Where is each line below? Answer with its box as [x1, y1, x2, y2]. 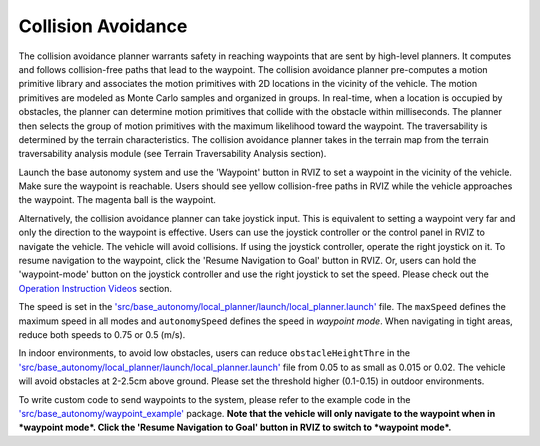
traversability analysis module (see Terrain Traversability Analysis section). [18, 148, 327, 160]
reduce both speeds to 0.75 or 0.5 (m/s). [18, 328, 186, 340]
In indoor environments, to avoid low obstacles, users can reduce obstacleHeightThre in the [18, 347, 410, 359]
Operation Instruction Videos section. [18, 282, 173, 294]
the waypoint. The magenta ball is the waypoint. [18, 194, 217, 206]
